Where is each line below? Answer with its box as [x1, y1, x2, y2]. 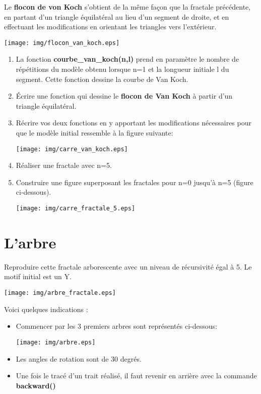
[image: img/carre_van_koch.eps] [16, 145, 128, 153]
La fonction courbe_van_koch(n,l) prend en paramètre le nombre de [16, 54, 239, 64]
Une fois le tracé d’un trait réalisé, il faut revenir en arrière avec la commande [16, 370, 257, 381]
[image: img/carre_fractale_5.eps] [16, 205, 136, 212]
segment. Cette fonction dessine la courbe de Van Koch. [16, 73, 188, 84]
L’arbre [4, 232, 56, 252]
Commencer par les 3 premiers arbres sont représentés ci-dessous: [16, 321, 217, 331]
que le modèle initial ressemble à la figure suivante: [16, 127, 173, 138]
